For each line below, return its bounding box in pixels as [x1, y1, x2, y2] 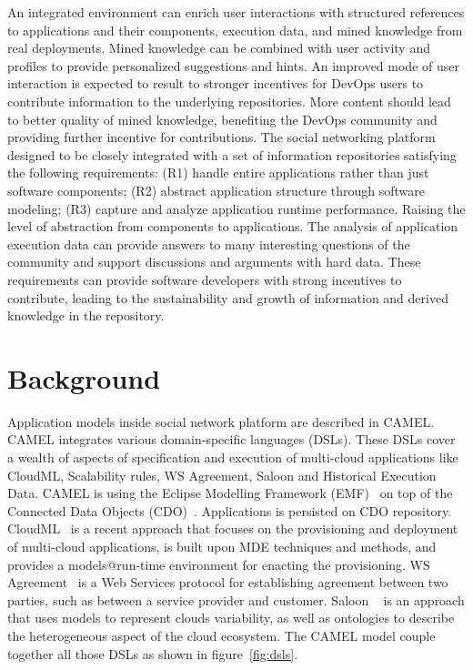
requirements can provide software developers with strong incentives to [7, 269, 402, 289]
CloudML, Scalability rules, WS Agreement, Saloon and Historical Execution [7, 465, 437, 484]
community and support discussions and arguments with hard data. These [7, 252, 421, 271]
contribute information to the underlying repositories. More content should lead [7, 91, 451, 110]
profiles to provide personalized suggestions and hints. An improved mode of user [7, 56, 459, 75]
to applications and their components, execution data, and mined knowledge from [7, 20, 463, 39]
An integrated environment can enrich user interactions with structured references [7, 3, 465, 21]
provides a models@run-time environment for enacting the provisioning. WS [7, 554, 430, 574]
